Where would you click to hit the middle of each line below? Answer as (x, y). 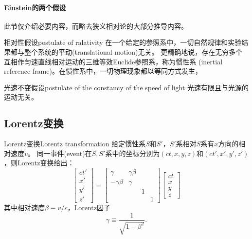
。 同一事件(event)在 (60, 153)
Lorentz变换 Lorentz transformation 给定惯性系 (75, 144)
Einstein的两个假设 (35, 7)
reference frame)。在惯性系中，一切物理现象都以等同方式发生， (103, 71)
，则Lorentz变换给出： (39, 163)
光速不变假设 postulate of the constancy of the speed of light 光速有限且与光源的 (126, 87)
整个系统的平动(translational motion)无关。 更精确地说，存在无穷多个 (133, 51)
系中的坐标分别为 (133, 153)
